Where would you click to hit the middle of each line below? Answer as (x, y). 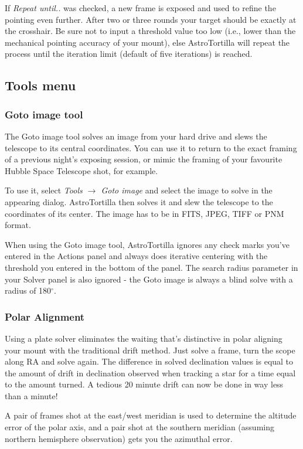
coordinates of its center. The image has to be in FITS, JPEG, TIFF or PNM (144, 213)
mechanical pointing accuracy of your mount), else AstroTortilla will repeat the (147, 42)
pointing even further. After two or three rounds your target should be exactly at (151, 19)
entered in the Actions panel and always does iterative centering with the (136, 256)
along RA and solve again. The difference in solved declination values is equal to (149, 361)
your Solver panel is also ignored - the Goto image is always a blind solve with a (149, 279)
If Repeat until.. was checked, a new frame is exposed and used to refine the (140, 8)
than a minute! (31, 395)
